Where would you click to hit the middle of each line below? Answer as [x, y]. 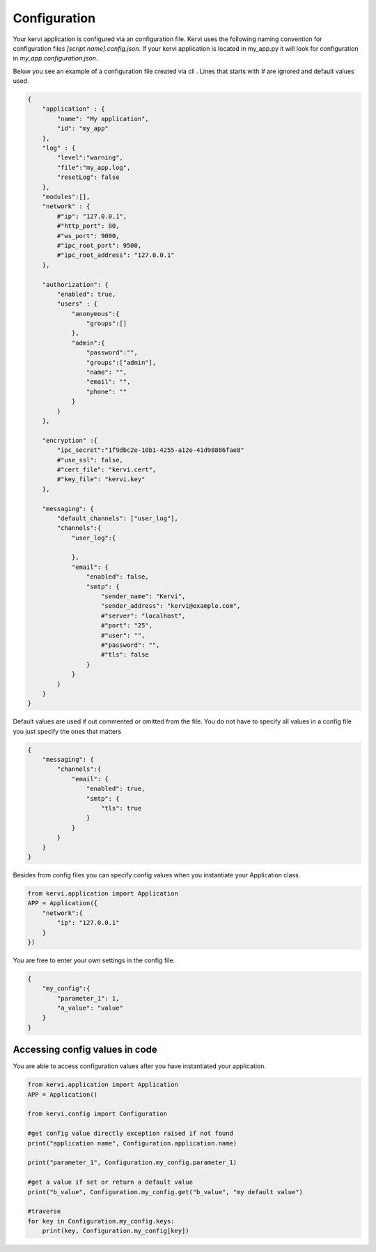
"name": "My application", [103, 119]
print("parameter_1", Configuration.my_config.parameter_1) [132, 1163]
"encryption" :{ [70, 440]
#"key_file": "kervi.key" [101, 479]
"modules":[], [66, 197]
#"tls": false [125, 655]
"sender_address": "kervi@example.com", [171, 606]
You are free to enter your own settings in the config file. [94, 960]
